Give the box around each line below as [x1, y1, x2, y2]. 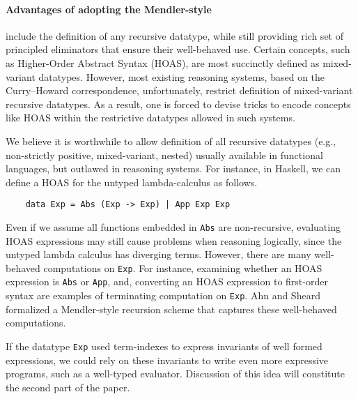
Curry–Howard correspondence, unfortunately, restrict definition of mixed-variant [6, 83, 353, 98]
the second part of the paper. [6, 379, 130, 394]
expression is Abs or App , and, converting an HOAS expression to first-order [6, 274, 328, 289]
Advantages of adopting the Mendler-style [6, 1, 212, 16]
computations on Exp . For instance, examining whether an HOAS [43, 260, 322, 275]
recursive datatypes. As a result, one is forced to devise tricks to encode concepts [6, 96, 351, 111]
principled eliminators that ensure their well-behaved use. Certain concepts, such [6, 42, 350, 57]
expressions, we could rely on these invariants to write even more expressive [6, 352, 329, 367]
